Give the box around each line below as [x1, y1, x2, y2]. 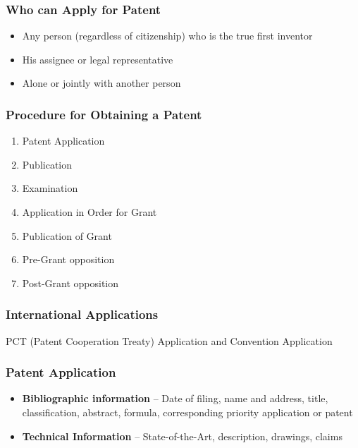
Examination [22, 181, 78, 195]
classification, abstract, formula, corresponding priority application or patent [22, 405, 353, 419]
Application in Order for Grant [22, 205, 157, 219]
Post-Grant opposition [22, 275, 119, 290]
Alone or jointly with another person [22, 75, 181, 90]
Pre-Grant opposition [22, 252, 115, 267]
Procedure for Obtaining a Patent [6, 105, 202, 123]
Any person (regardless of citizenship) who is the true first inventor [22, 28, 313, 43]
